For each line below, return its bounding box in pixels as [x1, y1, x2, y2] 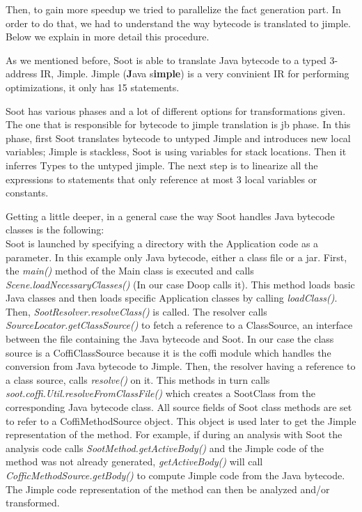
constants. [6, 185, 49, 200]
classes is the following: [6, 222, 104, 237]
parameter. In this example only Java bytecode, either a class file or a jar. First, [6, 249, 347, 264]
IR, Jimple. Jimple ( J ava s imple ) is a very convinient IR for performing [40, 66, 349, 81]
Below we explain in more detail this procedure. [6, 29, 210, 44]
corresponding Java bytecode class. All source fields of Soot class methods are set [6, 400, 352, 414]
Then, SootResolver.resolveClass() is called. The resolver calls [6, 304, 267, 318]
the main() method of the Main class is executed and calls [6, 263, 254, 278]
